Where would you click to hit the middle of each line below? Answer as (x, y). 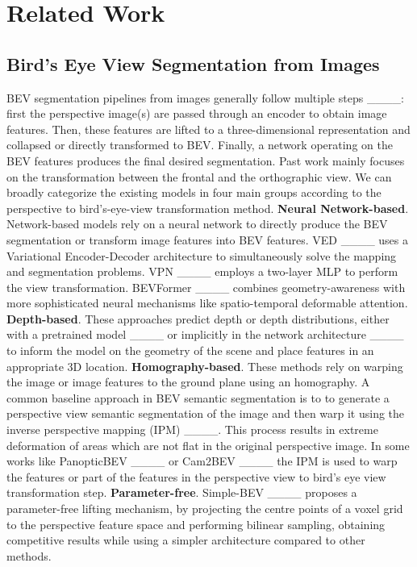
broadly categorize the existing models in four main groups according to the (194, 192)
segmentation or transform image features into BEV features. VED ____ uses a (208, 239)
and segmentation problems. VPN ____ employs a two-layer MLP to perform (202, 271)
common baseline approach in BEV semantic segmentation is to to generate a (198, 397)
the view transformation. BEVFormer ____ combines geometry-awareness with (206, 287)
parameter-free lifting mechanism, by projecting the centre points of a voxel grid (205, 509)
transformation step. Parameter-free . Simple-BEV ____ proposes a (182, 492)
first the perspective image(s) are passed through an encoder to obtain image (197, 113)
